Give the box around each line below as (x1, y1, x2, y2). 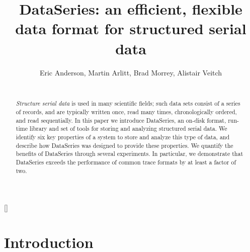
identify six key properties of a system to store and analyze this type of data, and (16, 133, 230, 141)
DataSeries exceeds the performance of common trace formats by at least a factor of (16, 158, 236, 166)
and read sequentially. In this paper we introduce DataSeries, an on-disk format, (16, 116, 226, 124)
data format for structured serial (15, 18, 246, 39)
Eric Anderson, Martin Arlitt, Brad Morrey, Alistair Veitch (39, 67, 222, 77)
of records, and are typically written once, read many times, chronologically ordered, (16, 108, 237, 116)
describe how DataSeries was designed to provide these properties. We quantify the (16, 141, 233, 149)
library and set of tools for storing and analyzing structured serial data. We (29, 124, 227, 133)
